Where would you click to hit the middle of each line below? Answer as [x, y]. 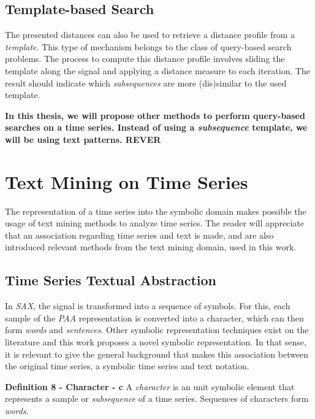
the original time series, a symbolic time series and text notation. [127, 366]
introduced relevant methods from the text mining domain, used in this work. [151, 247]
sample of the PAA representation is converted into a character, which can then [154, 317]
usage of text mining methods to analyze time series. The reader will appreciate [155, 223]
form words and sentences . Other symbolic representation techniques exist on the [157, 330]
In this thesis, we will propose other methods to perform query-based [155, 115]
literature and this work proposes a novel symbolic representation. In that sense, [156, 342]
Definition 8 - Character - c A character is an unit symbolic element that [150, 386]
